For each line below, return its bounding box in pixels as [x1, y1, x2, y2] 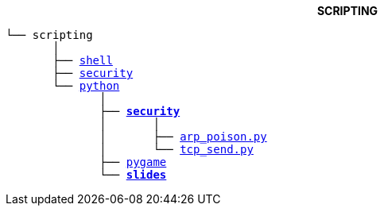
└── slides [99, 168, 167, 181]
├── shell [52, 54, 113, 67]
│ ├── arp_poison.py [99, 130, 267, 143]
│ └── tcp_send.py [99, 143, 254, 156]
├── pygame [99, 156, 167, 168]
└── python [52, 79, 120, 92]
